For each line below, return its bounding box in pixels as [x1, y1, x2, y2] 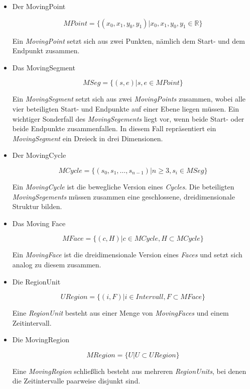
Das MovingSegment [12, 62, 75, 72]
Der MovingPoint [12, 1, 66, 11]
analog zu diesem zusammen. [12, 259, 101, 269]
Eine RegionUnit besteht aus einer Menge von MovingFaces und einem [12, 308, 229, 318]
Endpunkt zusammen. [12, 45, 80, 56]
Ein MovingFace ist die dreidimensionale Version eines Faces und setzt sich [12, 249, 242, 260]
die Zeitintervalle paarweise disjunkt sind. [12, 375, 141, 386]
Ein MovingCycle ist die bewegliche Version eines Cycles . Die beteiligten [12, 181, 234, 191]
